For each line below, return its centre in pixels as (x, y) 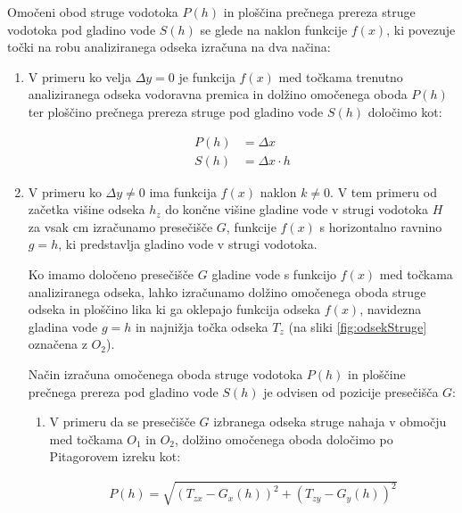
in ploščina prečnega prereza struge (319, 12)
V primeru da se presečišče (122, 422)
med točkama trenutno (341, 76)
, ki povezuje (421, 29)
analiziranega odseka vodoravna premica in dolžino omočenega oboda (218, 94)
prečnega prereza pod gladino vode (123, 391)
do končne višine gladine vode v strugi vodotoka (297, 209)
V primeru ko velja (79, 76)
